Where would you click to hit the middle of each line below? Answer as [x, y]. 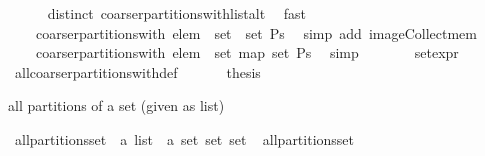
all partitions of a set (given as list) [116, 105]
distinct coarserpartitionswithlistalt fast [177, 13]
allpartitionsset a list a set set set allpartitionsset [184, 138]
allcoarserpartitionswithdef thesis [137, 71]
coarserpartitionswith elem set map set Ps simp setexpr [247, 52]
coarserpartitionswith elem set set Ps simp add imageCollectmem [256, 32]
